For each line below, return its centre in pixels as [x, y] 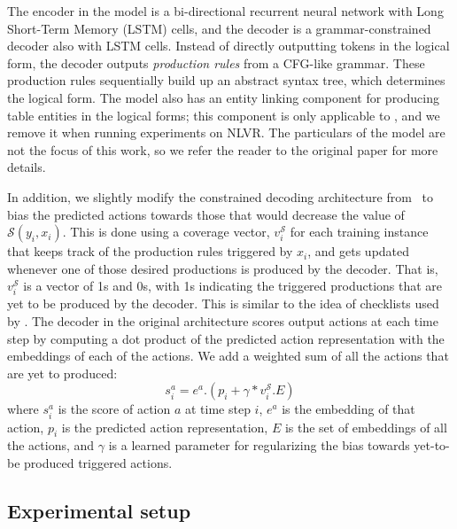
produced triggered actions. [98, 462]
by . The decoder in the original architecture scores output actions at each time [223, 321]
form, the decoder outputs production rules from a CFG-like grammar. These [216, 62]
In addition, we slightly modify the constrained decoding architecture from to [221, 196]
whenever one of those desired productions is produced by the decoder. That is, [223, 268]
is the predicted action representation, [165, 427]
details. [27, 167]
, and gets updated [359, 251]
